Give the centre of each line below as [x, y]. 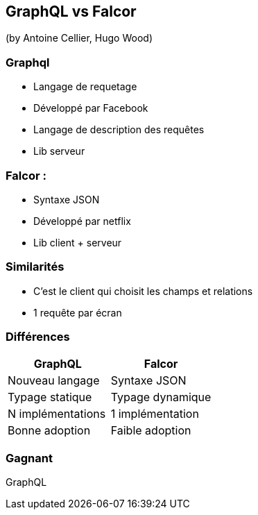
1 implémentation [155, 414]
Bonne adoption [49, 431]
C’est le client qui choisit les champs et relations [143, 291]
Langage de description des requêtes [119, 130]
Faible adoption [151, 431]
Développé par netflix [82, 221]
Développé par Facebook [91, 108]
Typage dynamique [161, 397]
